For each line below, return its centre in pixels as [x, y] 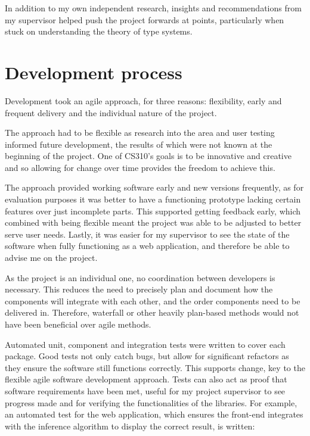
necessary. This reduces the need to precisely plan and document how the [139, 289]
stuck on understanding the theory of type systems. [99, 31]
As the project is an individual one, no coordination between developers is [140, 277]
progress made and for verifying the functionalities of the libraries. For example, [151, 402]
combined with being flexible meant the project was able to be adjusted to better [153, 222]
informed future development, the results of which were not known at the [139, 144]
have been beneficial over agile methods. [78, 324]
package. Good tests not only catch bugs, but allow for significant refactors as [147, 356]
